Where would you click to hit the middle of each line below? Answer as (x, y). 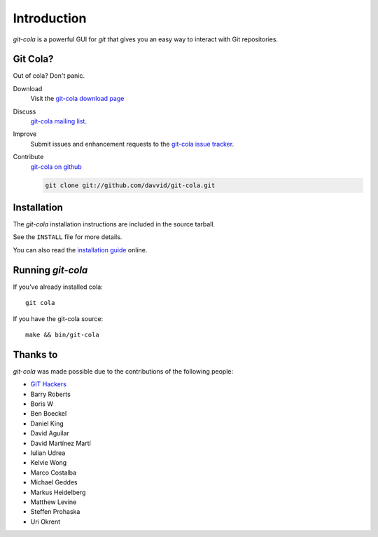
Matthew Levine (54, 502)
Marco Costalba (54, 473)
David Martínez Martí (61, 443)
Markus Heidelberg (58, 492)
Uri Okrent (45, 522)
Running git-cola (50, 270)
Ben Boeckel (49, 414)
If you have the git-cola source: (58, 318)
